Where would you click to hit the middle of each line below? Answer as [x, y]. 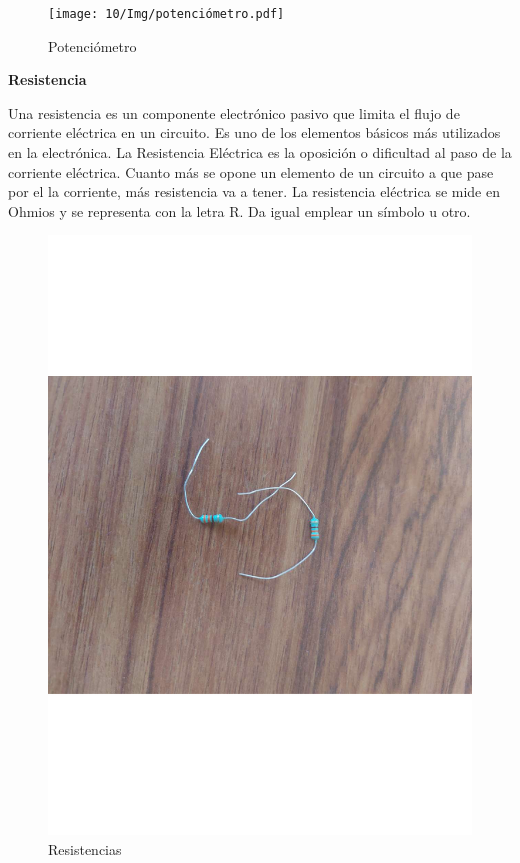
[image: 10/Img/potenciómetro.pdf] [166, 14]
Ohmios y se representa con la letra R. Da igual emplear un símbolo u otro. [239, 210]
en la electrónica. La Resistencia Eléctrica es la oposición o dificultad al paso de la [260, 152]
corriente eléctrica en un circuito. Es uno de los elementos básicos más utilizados [254, 132]
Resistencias [85, 848]
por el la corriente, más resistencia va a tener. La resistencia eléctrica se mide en [254, 191]
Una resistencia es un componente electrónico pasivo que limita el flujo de [234, 112]
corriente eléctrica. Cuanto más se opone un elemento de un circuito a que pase [251, 171]
